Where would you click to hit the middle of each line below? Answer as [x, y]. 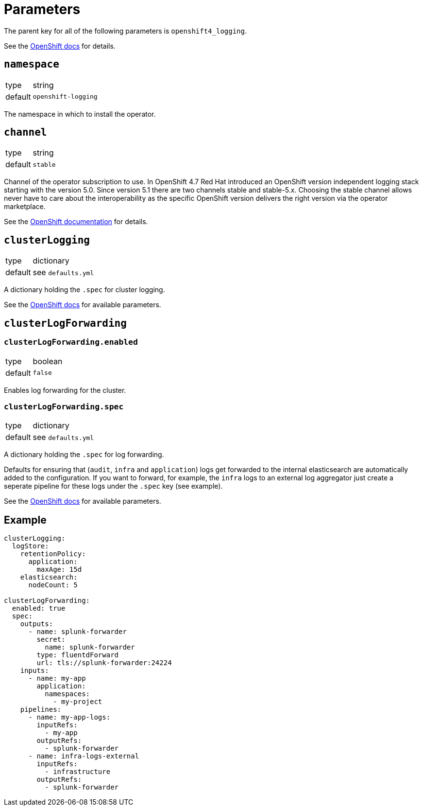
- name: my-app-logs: [69, 717]
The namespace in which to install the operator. [80, 114]
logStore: [30, 546]
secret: [51, 640]
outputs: [37, 624]
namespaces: [68, 694]
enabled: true [39, 608]
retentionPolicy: [53, 554]
